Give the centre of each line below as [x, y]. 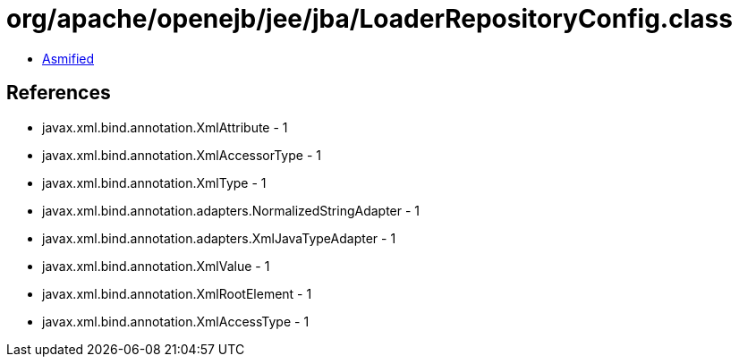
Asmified [68, 58]
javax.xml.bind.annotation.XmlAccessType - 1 [176, 321]
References [59, 93]
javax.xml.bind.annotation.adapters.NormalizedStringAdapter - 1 [231, 210]
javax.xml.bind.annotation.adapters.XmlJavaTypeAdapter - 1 [219, 238]
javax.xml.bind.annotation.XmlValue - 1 [156, 266]
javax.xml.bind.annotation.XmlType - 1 [154, 182]
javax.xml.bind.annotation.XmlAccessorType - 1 [182, 155]
